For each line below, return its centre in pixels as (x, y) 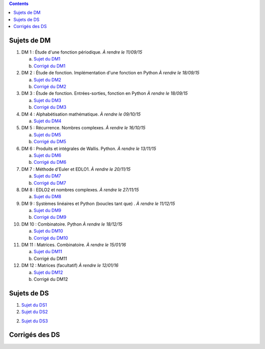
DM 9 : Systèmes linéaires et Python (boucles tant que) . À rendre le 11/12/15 (98, 204)
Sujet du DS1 (34, 305)
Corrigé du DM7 (50, 183)
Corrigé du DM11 (50, 259)
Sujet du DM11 (48, 252)
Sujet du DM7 (47, 176)
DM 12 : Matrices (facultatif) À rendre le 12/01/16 (70, 265)
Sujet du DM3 (47, 100)
